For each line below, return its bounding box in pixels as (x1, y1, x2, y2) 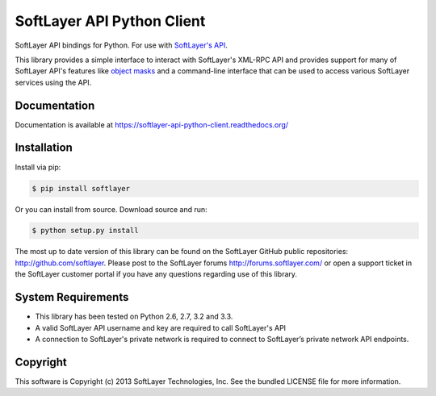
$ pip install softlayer (31, 184, 131, 193)
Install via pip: (15, 162, 61, 172)
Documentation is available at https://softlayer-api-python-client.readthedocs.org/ (15, 119, 289, 129)
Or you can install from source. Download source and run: (15, 204, 208, 214)
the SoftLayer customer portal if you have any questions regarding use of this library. (15, 269, 298, 279)
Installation (15, 141, 73, 155)
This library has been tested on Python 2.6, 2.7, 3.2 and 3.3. (35, 311, 233, 322)
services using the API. (15, 77, 92, 87)
